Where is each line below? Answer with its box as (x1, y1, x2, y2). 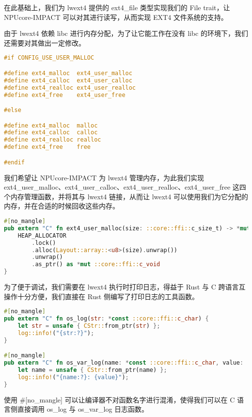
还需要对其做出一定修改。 (4, 37, 85, 48)
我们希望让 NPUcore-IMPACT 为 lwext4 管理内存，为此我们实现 (4, 172, 205, 182)
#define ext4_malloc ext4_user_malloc (4, 69, 132, 77)
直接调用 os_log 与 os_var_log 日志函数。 (17, 404, 149, 414)
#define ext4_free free (4, 144, 91, 151)
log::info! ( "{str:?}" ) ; (17, 329, 94, 337)
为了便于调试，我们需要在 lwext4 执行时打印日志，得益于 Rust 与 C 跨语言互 (4, 282, 246, 291)
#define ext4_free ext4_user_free (4, 91, 126, 98)
